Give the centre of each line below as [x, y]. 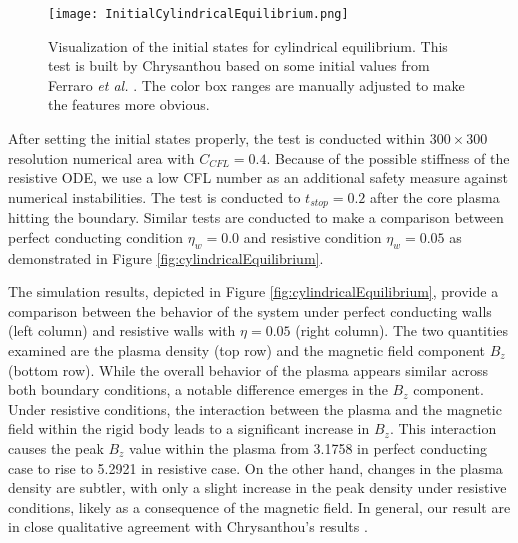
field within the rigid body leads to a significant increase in [189, 428]
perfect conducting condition [96, 236]
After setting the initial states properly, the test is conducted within [217, 138]
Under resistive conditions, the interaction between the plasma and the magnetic [255, 408]
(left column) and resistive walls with [122, 330]
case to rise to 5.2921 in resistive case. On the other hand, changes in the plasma [255, 467]
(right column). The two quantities [402, 330]
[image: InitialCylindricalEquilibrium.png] [198, 14]
